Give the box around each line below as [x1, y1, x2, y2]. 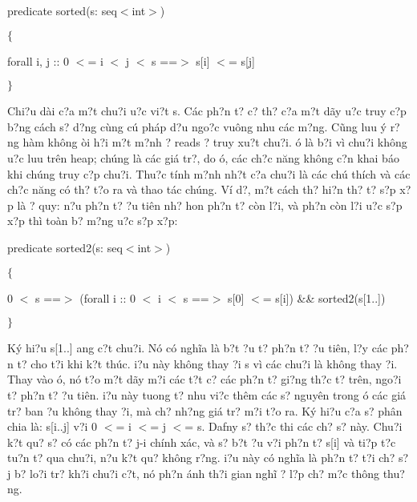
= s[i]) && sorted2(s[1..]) [262, 289, 386, 306]
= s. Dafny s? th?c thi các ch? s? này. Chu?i [184, 418, 403, 435]
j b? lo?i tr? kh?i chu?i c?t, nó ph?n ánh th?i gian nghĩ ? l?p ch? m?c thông [7, 464, 379, 481]
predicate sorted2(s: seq [7, 239, 123, 255]
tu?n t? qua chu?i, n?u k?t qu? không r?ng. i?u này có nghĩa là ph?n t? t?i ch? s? [7, 449, 409, 466]
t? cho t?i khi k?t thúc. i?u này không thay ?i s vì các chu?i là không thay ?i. [17, 355, 398, 371]
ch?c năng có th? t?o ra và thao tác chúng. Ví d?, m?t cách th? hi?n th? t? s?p [7, 181, 396, 198]
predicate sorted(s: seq [7, 2, 117, 18]
